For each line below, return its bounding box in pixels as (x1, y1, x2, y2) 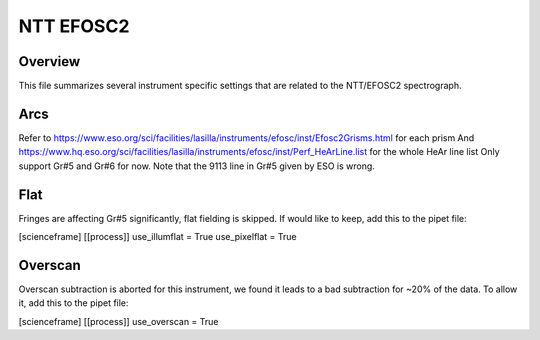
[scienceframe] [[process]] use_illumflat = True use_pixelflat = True (18, 231, 297, 243)
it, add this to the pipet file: (18, 297, 129, 309)
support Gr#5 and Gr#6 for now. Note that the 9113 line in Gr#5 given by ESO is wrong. (18, 160, 375, 172)
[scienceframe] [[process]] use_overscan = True (18, 315, 219, 327)
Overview (18, 53, 81, 70)
